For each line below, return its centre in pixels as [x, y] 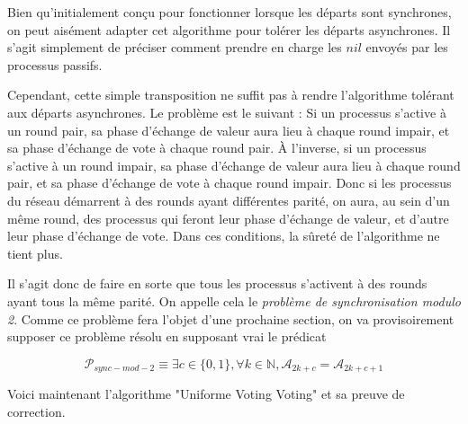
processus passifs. [55, 64]
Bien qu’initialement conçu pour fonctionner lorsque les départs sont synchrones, [229, 12]
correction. [36, 411]
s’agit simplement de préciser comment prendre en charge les [175, 47]
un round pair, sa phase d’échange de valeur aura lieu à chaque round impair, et [229, 130]
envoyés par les [407, 47]
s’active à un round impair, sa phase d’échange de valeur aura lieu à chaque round [234, 165]
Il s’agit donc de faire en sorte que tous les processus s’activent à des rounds [217, 283]
